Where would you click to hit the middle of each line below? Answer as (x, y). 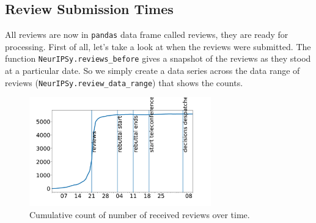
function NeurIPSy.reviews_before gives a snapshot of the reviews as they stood (158, 58)
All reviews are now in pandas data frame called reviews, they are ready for (147, 35)
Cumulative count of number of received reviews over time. (140, 214)
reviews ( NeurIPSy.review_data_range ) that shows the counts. (124, 82)
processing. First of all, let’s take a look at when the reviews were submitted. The (158, 46)
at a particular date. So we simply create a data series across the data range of (152, 71)
